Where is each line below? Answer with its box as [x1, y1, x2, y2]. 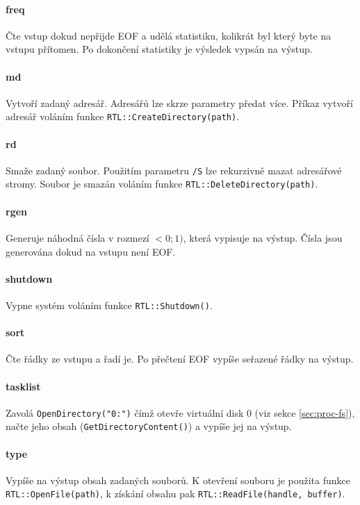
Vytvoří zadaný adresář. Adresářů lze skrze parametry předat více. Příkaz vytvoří [6, 95, 353, 110]
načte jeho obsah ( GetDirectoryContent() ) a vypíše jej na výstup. [6, 419, 292, 433]
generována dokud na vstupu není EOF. [6, 244, 176, 258]
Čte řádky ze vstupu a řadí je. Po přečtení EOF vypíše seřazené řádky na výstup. [6, 351, 354, 366]
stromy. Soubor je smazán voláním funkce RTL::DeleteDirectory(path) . [6, 176, 318, 191]
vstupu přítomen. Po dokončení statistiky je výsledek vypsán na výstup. [6, 42, 313, 56]
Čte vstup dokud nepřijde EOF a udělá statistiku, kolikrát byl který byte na [6, 28, 332, 42]
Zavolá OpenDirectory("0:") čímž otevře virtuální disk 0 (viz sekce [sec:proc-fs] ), [6, 405, 355, 420]
